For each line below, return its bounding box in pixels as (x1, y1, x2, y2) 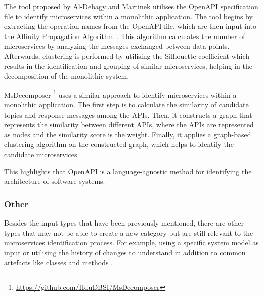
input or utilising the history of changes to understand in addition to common (4, 247, 246, 257)
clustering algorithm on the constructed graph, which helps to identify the (4, 139, 234, 150)
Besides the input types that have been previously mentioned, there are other (4, 217, 244, 228)
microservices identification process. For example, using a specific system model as (4, 237, 259, 248)
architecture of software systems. (4, 176, 105, 187)
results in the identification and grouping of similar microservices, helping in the (4, 60, 253, 71)
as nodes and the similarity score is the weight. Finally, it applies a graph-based (4, 129, 251, 139)
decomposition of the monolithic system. (4, 70, 129, 81)
